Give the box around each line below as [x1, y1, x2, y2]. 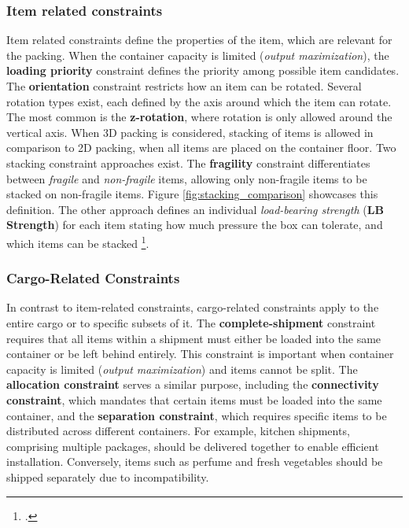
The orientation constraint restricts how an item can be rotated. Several [6, 78, 362, 94]
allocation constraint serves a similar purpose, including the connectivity [6, 376, 379, 393]
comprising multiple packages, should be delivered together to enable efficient [6, 438, 379, 454]
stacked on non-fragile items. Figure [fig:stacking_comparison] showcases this [6, 186, 378, 202]
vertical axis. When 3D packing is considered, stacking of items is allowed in [6, 124, 374, 140]
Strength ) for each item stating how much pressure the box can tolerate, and [6, 216, 383, 233]
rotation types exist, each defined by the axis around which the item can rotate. [6, 93, 392, 109]
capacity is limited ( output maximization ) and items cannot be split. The [6, 360, 358, 377]
